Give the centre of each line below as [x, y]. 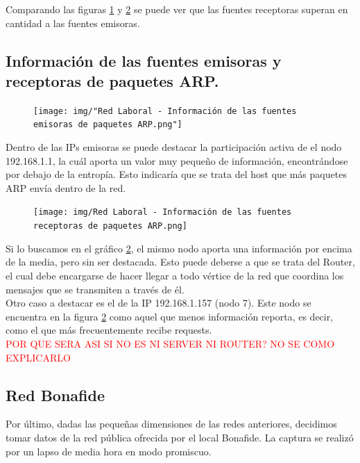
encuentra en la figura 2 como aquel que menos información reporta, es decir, [170, 316]
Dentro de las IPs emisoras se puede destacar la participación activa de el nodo [174, 147]
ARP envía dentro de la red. [66, 187]
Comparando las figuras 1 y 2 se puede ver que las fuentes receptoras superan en [177, 9]
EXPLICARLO [38, 357]
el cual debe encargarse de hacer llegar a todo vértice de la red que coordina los [175, 275]
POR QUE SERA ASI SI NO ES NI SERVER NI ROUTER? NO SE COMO [170, 343]
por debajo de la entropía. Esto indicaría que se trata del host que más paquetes [176, 174]
